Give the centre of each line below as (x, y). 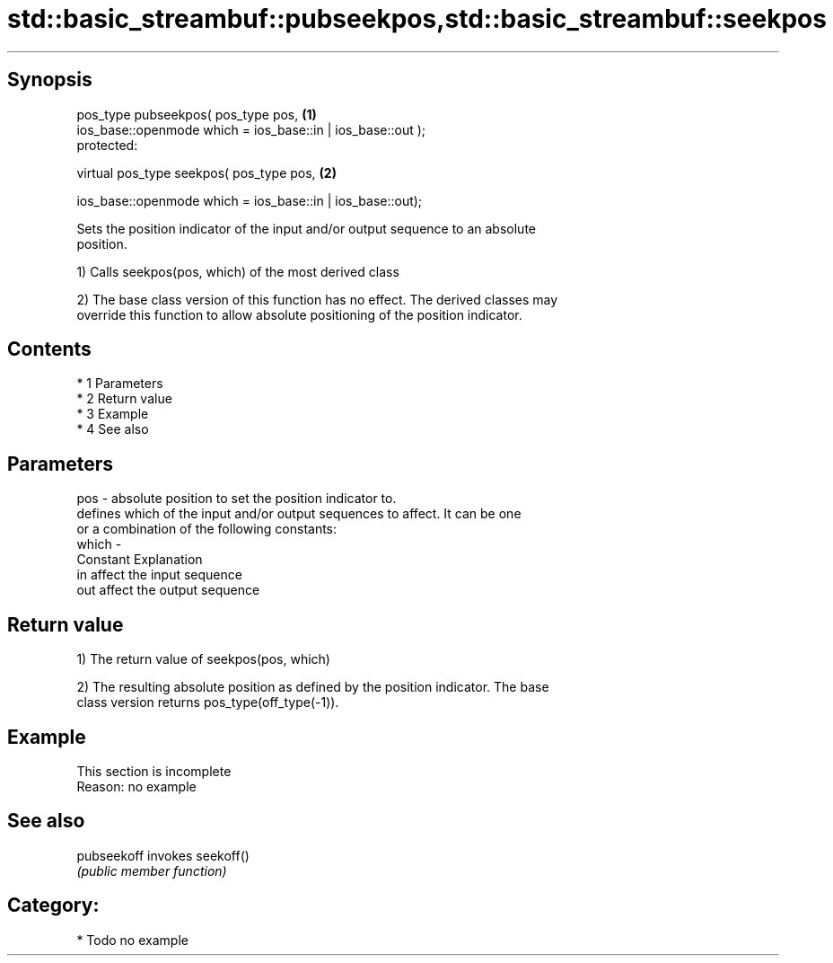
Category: (53, 906)
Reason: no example (136, 786)
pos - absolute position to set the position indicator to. (237, 499)
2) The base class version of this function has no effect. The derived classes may (317, 299)
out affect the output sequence (168, 590)
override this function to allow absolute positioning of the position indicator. (299, 314)
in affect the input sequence (159, 575)
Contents (49, 349)
